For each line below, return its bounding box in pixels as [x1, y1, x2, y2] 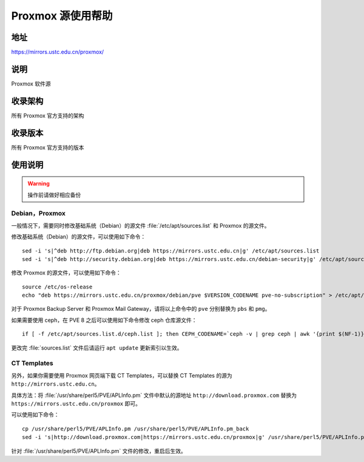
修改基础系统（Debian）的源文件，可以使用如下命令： [11, 233, 146, 240]
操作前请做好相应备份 [27, 191, 81, 199]
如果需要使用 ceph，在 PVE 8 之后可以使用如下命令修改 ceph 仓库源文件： [11, 316, 197, 324]
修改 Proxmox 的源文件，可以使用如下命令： [11, 269, 121, 276]
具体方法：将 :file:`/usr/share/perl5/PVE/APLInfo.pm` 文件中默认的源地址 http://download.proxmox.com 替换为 [11, 392, 297, 399]
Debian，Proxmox [11, 209, 66, 218]
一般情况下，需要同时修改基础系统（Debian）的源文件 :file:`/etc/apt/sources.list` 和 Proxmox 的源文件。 [11, 222, 270, 229]
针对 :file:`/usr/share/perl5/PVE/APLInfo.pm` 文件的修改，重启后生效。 [11, 447, 186, 455]
